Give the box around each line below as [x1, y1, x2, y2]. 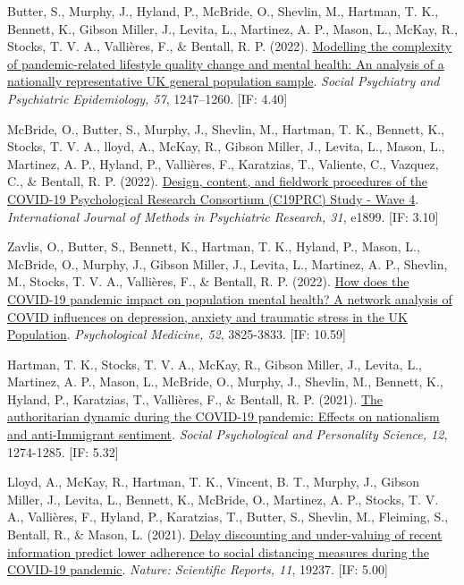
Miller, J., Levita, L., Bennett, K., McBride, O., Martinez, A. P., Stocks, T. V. [7, 489, 439, 508]
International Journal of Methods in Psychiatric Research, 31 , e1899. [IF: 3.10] [7, 207, 439, 225]
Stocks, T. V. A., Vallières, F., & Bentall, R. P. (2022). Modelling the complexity [7, 37, 452, 55]
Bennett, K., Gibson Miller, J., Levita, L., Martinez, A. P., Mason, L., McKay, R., [7, 19, 458, 38]
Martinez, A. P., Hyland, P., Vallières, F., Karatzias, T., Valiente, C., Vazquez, [7, 154, 439, 173]
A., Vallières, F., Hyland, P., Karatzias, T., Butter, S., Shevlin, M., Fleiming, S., [7, 507, 449, 526]
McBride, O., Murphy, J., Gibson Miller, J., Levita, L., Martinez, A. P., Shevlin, [7, 254, 448, 273]
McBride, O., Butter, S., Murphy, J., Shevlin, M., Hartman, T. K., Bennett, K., [7, 119, 445, 138]
